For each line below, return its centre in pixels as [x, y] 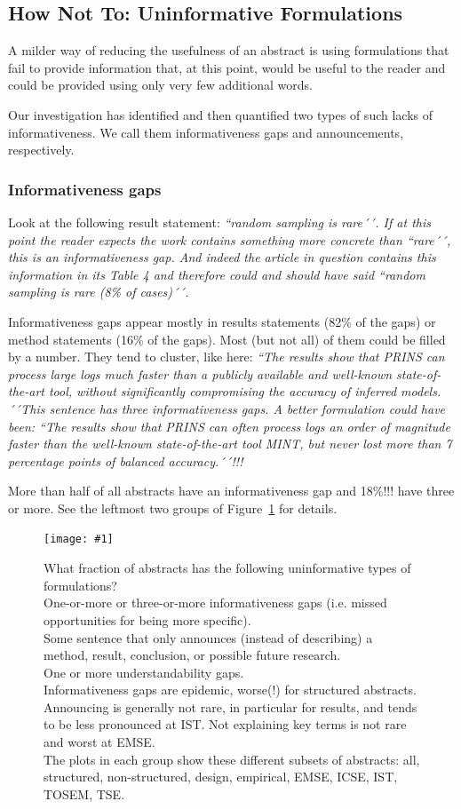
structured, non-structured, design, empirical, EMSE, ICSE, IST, [221, 777]
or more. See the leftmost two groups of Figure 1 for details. [173, 508]
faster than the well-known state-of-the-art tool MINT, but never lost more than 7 [230, 444]
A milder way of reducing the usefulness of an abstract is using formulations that [229, 50]
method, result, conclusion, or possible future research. [192, 655]
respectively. [41, 150]
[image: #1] [79, 539]
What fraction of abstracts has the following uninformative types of [227, 568]
